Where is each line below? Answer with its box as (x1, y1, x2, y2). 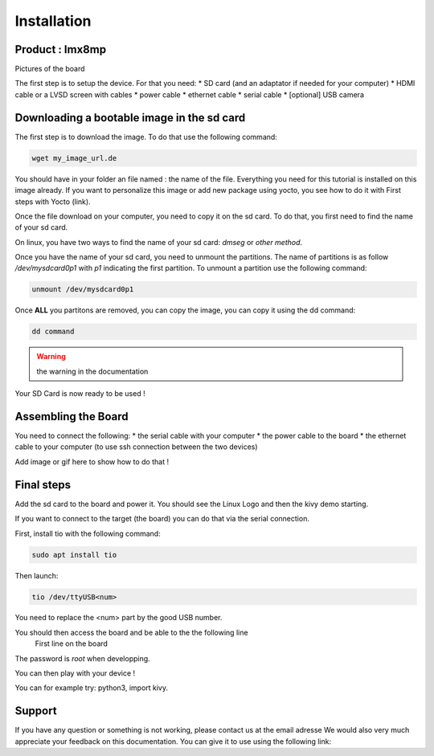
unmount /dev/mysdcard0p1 (31, 285, 134, 294)
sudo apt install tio (31, 550, 117, 559)
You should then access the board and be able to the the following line (14, 627, 248, 637)
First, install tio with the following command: (14, 529, 161, 538)
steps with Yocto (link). (14, 197, 92, 206)
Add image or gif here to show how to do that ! (14, 456, 169, 466)
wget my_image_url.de (31, 153, 117, 162)
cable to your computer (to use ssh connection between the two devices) (14, 442, 258, 452)
